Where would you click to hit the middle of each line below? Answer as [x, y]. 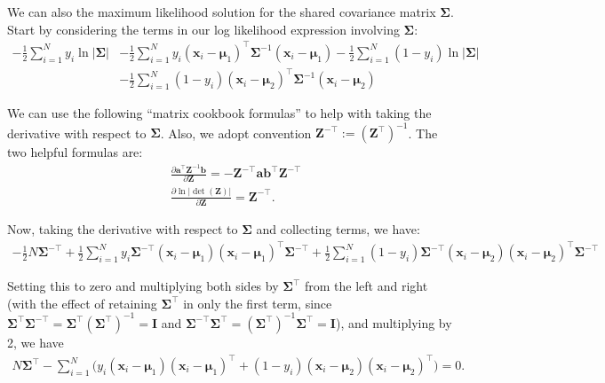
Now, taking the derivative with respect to [123, 229]
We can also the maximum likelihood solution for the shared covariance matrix [222, 12]
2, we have [36, 342]
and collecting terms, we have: [338, 229]
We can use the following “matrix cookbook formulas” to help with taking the [219, 113]
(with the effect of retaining [82, 303]
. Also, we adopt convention [236, 133]
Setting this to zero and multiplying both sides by [143, 286]
